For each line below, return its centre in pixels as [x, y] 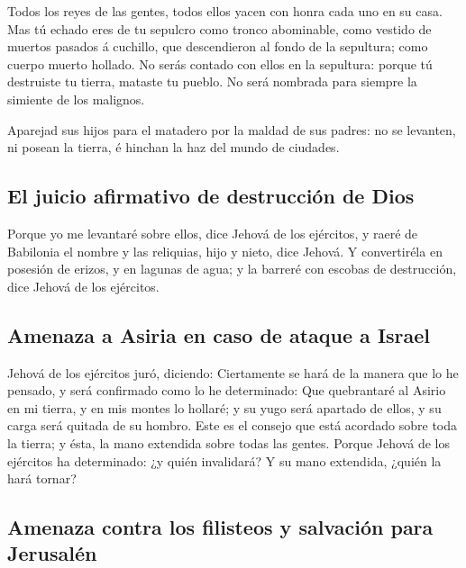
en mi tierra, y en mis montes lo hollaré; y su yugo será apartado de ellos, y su [224, 407]
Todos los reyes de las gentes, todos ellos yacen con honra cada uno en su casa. [225, 11]
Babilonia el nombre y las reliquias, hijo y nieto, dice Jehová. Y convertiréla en [225, 251]
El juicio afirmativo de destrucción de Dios [211, 196]
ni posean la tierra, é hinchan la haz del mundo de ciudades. [174, 147]
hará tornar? [42, 478]
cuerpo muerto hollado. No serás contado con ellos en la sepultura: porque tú [220, 63]
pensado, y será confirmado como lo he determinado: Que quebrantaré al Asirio [227, 390]
